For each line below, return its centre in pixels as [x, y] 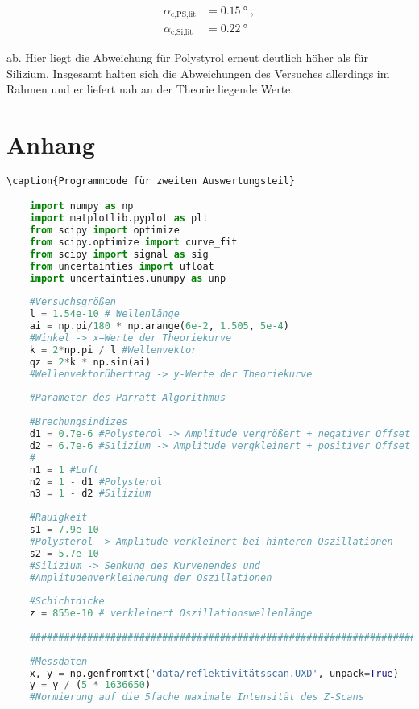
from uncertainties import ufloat [122, 266]
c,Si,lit [182, 32]
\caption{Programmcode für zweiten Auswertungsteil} [151, 181]
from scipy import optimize [104, 231]
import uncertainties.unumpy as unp [128, 278]
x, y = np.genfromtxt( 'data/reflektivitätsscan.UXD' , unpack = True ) [214, 673]
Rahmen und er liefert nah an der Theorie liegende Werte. [150, 89]
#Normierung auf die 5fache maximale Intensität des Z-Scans [197, 697]
